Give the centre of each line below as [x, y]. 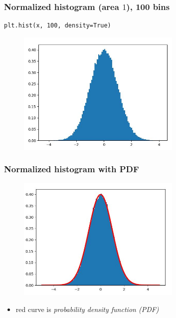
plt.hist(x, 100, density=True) [58, 26]
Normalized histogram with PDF [72, 169]
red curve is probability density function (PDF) [87, 309]
